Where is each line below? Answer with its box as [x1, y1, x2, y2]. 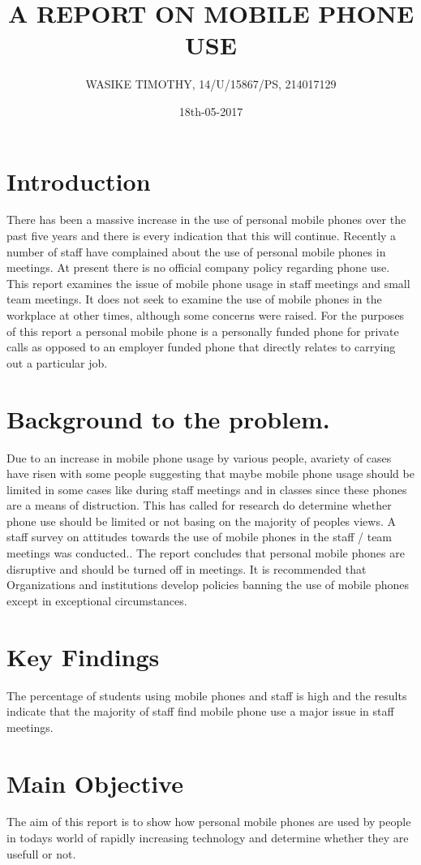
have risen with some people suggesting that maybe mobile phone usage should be [6, 465, 415, 482]
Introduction [6, 164, 151, 197]
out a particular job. [6, 354, 108, 371]
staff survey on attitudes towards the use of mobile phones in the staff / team [6, 528, 393, 545]
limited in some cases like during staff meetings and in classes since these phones [6, 480, 407, 497]
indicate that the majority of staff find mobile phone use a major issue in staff [6, 703, 394, 720]
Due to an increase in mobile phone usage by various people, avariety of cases [6, 449, 392, 466]
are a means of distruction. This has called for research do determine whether [6, 497, 392, 514]
